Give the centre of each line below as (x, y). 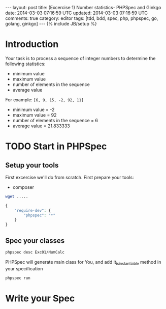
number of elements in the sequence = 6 (55, 120)
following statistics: (25, 64)
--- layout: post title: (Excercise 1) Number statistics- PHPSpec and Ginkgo (83, 7)
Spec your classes (35, 241)
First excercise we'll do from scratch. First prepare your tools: (70, 177)
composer (23, 187)
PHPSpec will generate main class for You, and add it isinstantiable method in (83, 262)
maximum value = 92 (35, 115)
